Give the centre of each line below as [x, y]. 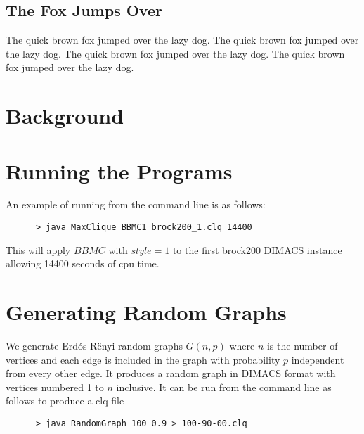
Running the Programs [119, 171]
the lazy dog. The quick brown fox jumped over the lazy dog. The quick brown [175, 53]
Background [65, 116]
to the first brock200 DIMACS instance [257, 249]
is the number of [302, 346]
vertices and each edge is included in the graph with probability [143, 359]
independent [318, 359]
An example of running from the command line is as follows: [136, 204]
